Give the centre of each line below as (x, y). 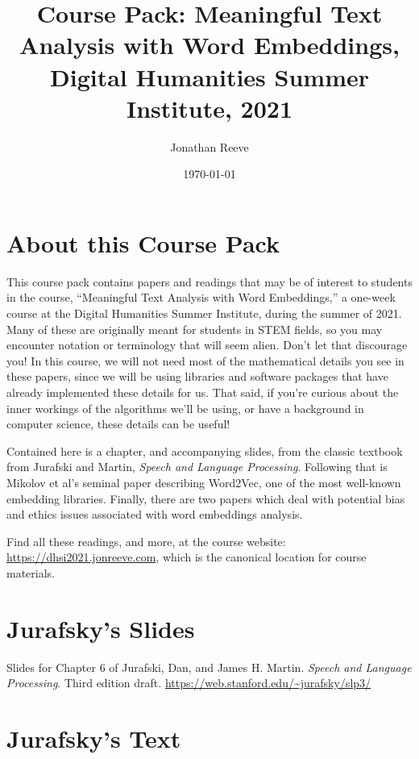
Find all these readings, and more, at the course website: (146, 541)
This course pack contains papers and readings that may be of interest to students (209, 281)
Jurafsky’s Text (94, 738)
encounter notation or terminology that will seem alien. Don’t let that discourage (207, 345)
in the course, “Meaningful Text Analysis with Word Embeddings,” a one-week (201, 297)
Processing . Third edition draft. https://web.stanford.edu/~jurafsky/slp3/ (189, 683)
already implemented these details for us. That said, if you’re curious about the (203, 392)
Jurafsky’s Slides (101, 628)
